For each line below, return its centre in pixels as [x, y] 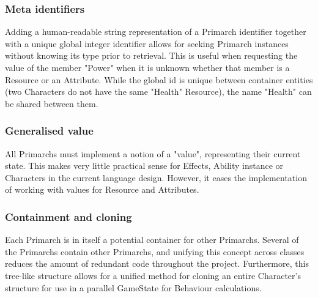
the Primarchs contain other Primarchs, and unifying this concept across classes [155, 251]
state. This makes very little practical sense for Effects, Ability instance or [144, 166]
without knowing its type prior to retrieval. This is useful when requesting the [151, 55]
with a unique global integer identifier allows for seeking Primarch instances [147, 43]
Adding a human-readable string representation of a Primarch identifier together [156, 32]
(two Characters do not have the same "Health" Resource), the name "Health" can [158, 91]
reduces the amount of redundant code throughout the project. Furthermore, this [157, 263]
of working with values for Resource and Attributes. [102, 189]
